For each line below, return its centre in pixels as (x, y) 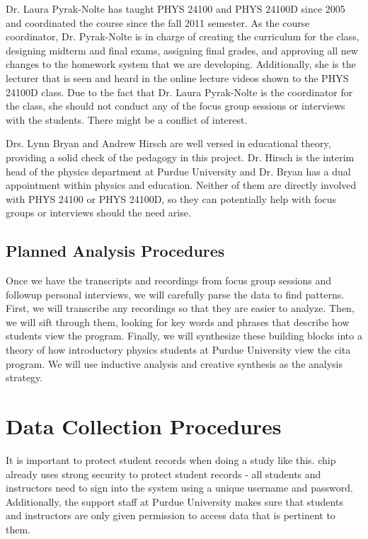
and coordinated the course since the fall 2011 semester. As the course (158, 22)
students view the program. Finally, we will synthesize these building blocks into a (184, 336)
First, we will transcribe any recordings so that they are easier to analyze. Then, (180, 308)
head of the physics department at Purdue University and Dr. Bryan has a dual (178, 171)
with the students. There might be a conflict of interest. (127, 119)
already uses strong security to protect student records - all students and (163, 474)
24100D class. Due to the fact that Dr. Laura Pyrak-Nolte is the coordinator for (179, 92)
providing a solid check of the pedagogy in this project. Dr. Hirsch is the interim (180, 157)
